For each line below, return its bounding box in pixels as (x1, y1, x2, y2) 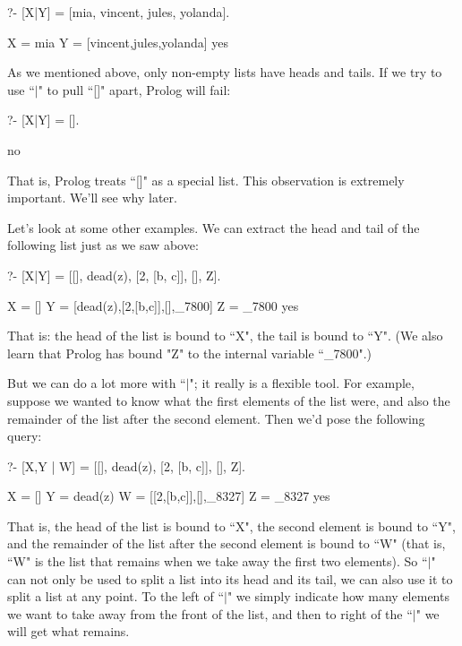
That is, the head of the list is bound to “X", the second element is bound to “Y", (7, 516, 456, 535)
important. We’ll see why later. (7, 188, 177, 207)
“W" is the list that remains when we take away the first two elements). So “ (7, 552, 428, 571)
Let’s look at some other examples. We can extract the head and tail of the (7, 218, 420, 237)
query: (7, 426, 42, 445)
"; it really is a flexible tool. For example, (189, 374, 415, 392)
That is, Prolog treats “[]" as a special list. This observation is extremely (7, 170, 405, 189)
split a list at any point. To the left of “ (7, 587, 225, 606)
